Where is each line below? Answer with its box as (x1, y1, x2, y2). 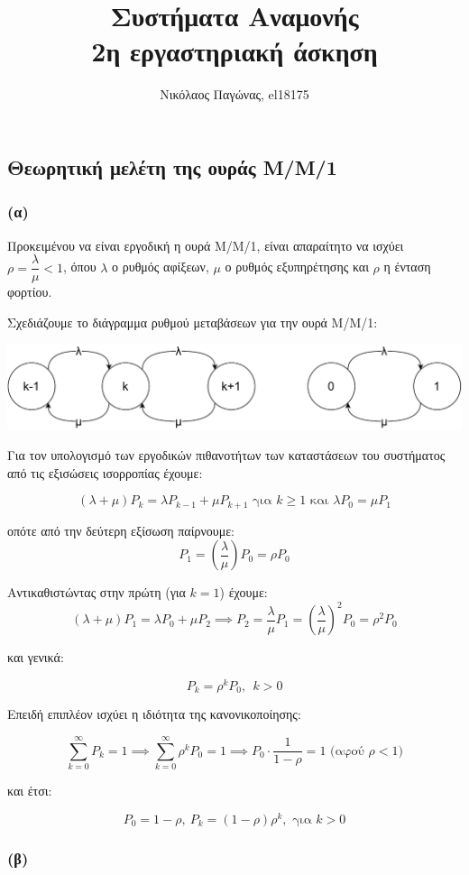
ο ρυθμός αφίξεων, (112, 257, 209, 276)
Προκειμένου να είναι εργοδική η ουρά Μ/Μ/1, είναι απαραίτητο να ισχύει (7, 235, 404, 254)
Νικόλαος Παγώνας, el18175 (160, 85, 309, 104)
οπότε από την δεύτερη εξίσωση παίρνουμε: (7, 520, 234, 539)
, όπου (63, 257, 97, 276)
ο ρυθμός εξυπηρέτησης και (225, 257, 369, 276)
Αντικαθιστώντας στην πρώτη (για (7, 583, 186, 602)
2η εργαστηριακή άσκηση (91, 32, 378, 69)
